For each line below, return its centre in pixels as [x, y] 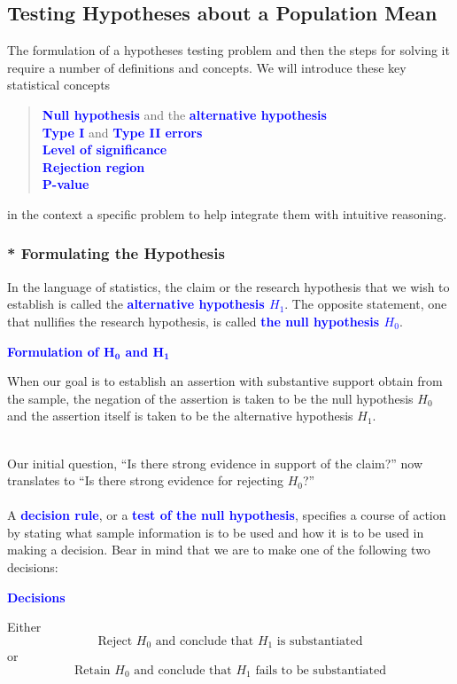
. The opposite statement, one [366, 304]
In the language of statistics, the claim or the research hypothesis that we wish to [228, 286]
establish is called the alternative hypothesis [136, 304]
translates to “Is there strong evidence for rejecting [145, 480]
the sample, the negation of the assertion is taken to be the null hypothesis [210, 398]
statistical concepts [59, 85]
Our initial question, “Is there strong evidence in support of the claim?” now [215, 463]
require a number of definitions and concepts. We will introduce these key [207, 67]
